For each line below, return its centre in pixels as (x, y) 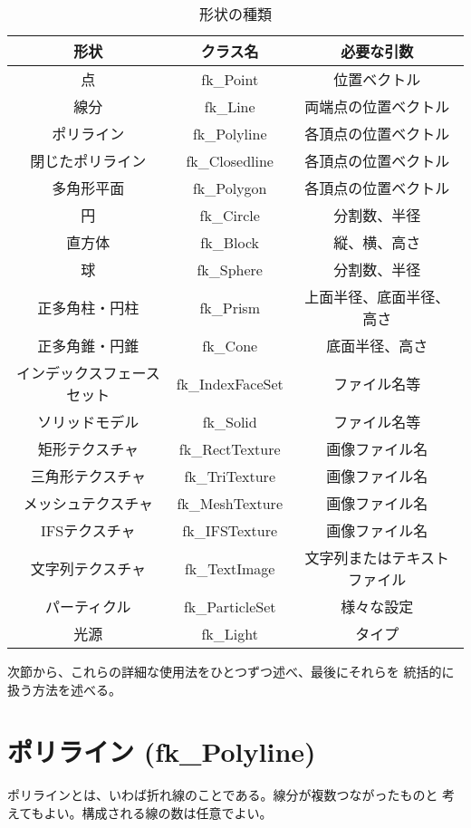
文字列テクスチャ (88, 568)
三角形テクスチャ (88, 476)
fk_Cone (230, 345)
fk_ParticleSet (230, 606)
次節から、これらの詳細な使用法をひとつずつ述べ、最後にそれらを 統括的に (231, 671)
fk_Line (230, 106)
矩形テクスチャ (88, 449)
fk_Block (230, 242)
